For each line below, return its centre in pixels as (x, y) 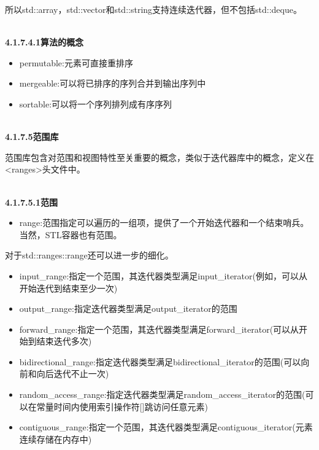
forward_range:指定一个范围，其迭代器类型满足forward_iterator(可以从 (159, 329)
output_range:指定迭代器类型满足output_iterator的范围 (128, 308)
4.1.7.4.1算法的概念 (44, 42)
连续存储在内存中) (56, 439)
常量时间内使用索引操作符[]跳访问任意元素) (122, 406)
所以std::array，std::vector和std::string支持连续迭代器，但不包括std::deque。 (153, 9)
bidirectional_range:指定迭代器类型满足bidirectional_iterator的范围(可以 (160, 361)
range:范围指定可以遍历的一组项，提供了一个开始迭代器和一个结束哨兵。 (164, 223)
